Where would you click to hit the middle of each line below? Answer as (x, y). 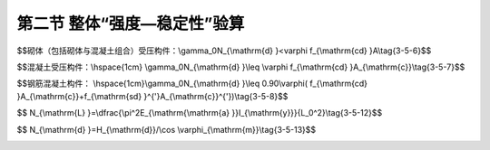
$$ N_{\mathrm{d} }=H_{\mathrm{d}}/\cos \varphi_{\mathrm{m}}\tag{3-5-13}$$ (167, 129)
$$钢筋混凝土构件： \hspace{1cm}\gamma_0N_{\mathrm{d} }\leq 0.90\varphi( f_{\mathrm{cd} (192, 84)
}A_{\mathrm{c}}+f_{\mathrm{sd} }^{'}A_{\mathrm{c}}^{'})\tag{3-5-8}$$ (152, 96)
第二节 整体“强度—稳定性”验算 (131, 23)
